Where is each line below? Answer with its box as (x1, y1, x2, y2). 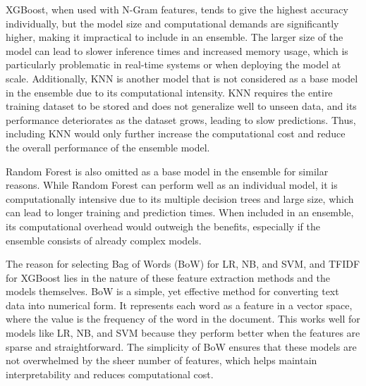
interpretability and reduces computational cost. (6, 366, 214, 381)
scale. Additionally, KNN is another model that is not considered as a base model (6, 70, 358, 85)
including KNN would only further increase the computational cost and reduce (6, 126, 346, 141)
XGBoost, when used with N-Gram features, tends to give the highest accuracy (6, 2, 348, 16)
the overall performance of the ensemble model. (6, 139, 210, 154)
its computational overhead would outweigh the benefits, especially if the (6, 218, 320, 233)
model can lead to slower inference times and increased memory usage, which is (6, 43, 348, 58)
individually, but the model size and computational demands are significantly (6, 15, 339, 30)
